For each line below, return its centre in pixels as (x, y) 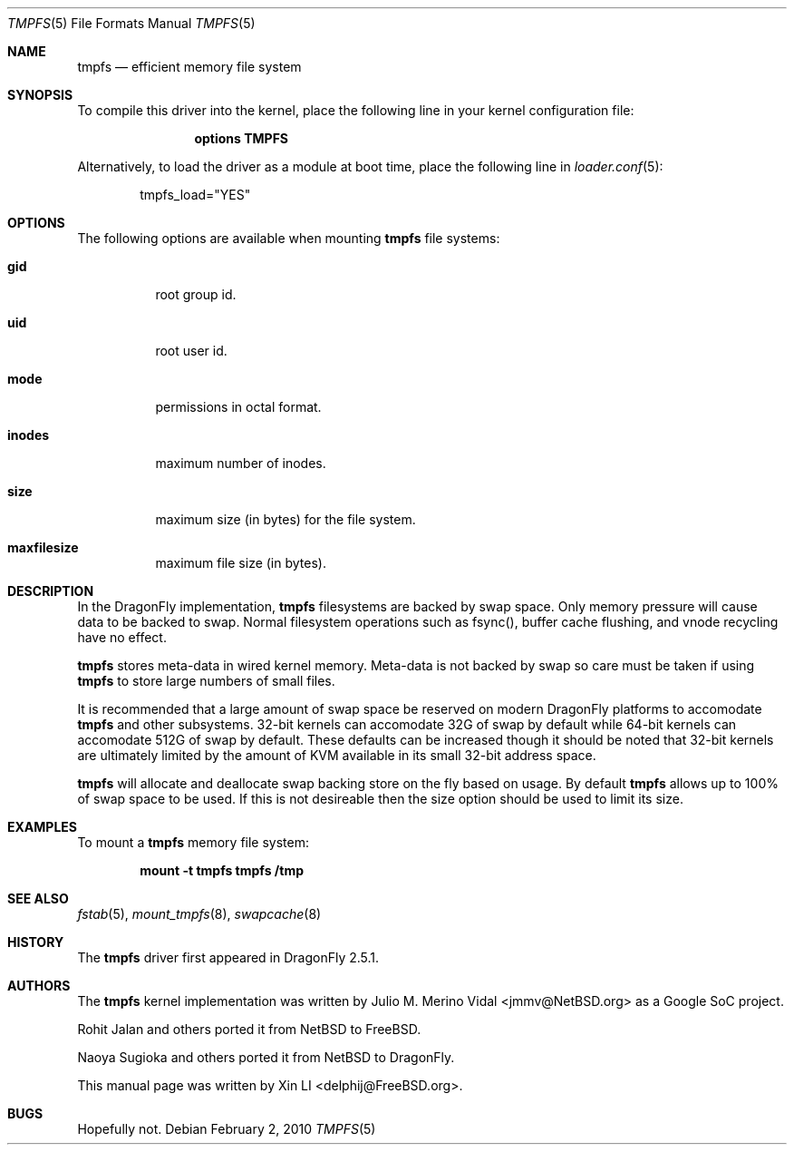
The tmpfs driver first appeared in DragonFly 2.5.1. (228, 957)
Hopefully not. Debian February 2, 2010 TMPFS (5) (227, 1129)
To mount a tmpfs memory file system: (194, 842)
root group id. (196, 294)
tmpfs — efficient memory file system (189, 67)
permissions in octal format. (238, 407)
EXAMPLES (42, 827)
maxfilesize (43, 547)
